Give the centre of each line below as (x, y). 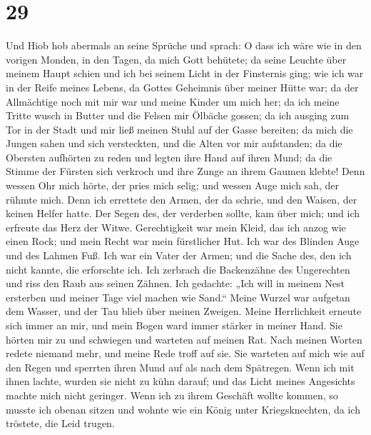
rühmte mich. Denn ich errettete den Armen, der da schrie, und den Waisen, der (182, 199)
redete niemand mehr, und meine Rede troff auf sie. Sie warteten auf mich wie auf (185, 353)
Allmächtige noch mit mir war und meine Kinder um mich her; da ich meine (173, 101)
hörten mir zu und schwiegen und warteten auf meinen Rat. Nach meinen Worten (184, 339)
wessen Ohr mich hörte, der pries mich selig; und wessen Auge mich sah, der (172, 185)
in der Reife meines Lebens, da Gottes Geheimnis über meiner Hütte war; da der (182, 87)
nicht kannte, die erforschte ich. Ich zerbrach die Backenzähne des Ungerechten (178, 269)
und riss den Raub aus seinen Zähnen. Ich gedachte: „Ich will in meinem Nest (176, 283)
